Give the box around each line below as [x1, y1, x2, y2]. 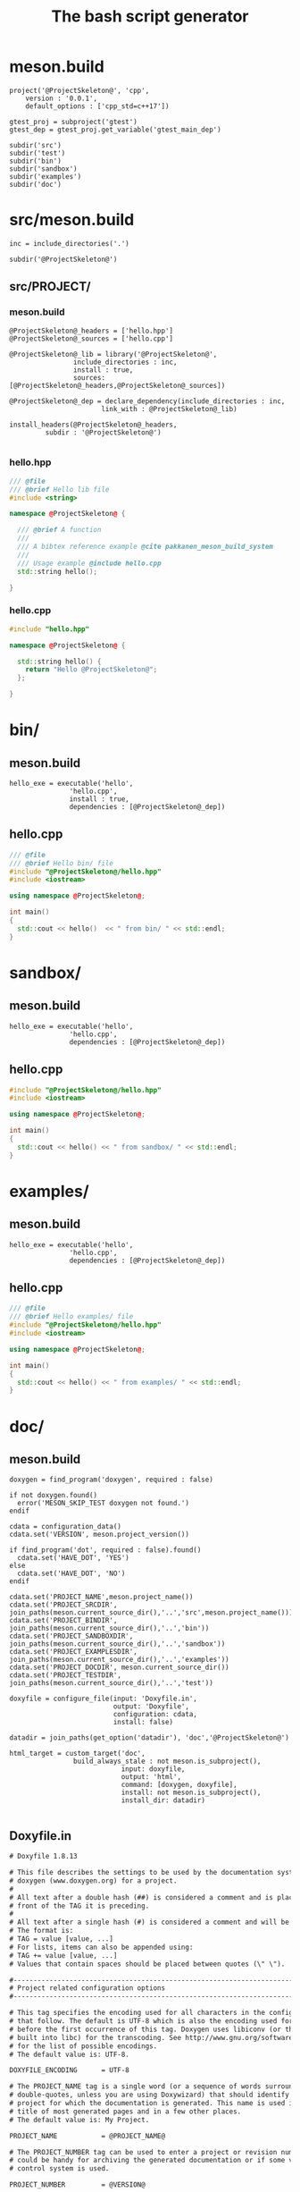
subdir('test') [9, 148, 66, 157]
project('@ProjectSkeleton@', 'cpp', [9, 86, 150, 95]
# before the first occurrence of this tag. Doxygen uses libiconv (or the [9, 2025, 297, 2034]
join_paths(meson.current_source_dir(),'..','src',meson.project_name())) [9, 1608, 294, 1617]
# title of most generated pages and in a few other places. [9, 2107, 242, 2116]
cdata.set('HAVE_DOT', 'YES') [17, 1554, 129, 1563]
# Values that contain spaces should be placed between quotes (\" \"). [9, 1960, 286, 1969]
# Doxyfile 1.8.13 [9, 1852, 78, 1861]
